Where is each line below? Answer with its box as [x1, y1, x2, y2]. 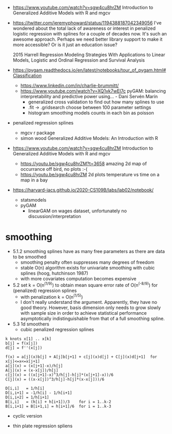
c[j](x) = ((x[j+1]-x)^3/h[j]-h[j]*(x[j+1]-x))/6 [5, 372, 114, 377]
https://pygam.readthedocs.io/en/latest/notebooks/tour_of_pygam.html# [12, 67, 166, 73]
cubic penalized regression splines [20, 327, 94, 333]
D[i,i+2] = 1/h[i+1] [5, 395, 50, 400]
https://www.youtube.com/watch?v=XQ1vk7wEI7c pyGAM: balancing [20, 88, 166, 94]
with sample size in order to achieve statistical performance [20, 310, 147, 316]
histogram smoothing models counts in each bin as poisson [28, 110, 154, 116]
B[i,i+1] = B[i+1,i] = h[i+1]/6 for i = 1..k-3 [5, 404, 111, 409]
